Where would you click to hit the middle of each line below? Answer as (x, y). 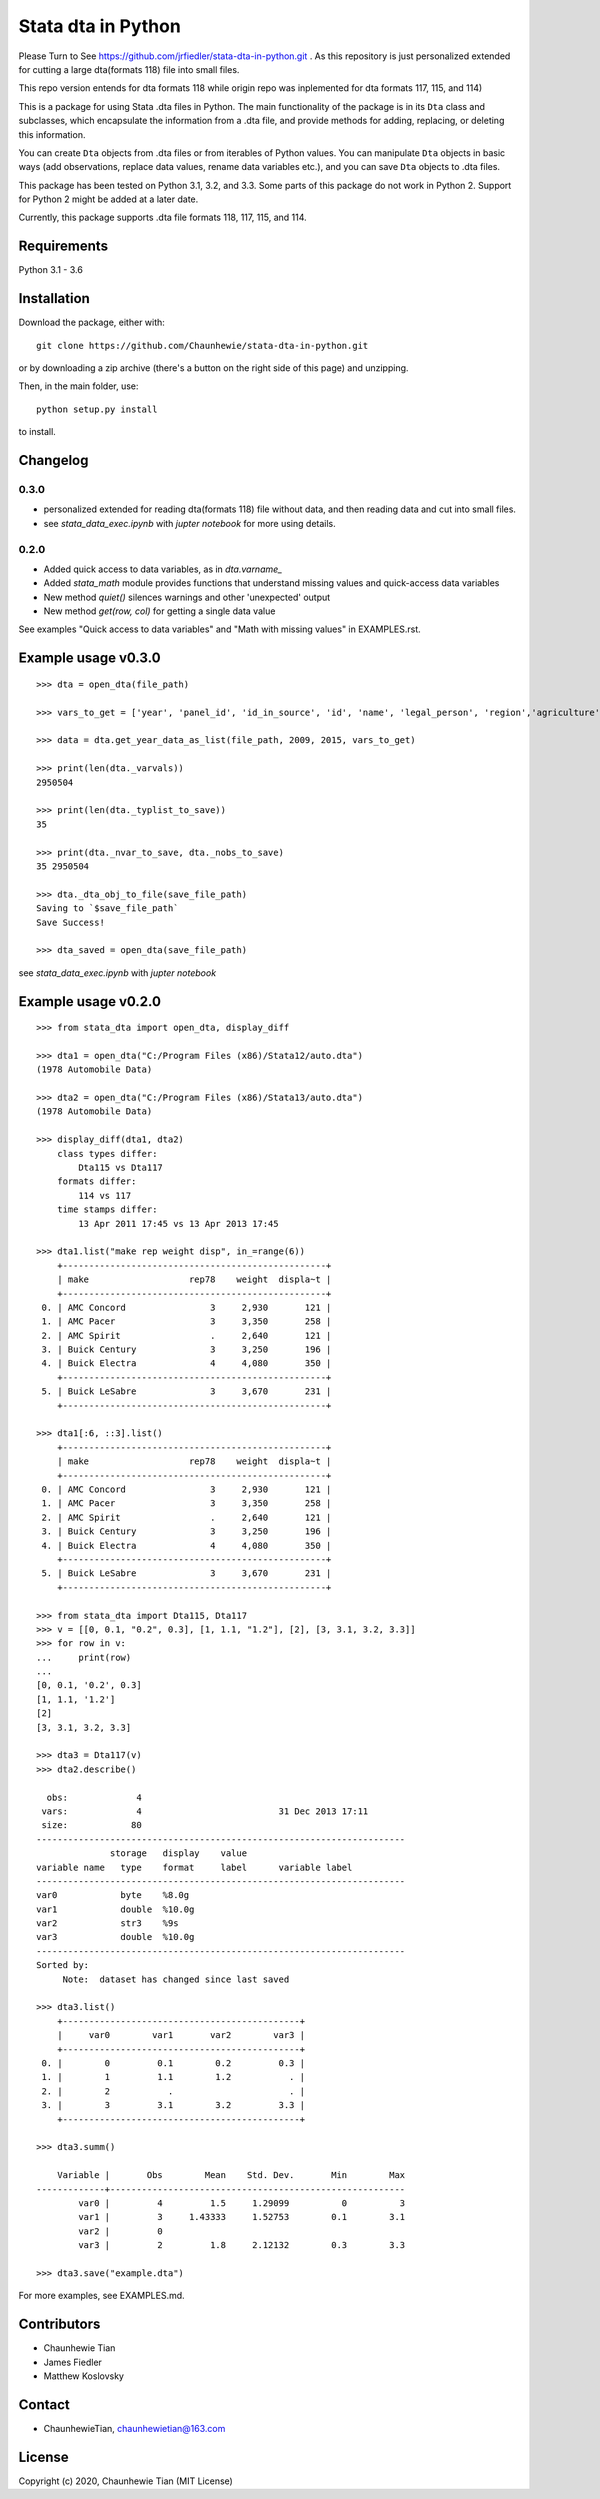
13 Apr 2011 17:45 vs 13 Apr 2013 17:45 (178, 1223)
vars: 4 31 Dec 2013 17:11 (205, 1811)
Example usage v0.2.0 (90, 1001)
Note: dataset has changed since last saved (176, 1979)
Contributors (59, 2324)
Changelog (53, 460)
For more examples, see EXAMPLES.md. (101, 2296)
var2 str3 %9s (107, 1923)
